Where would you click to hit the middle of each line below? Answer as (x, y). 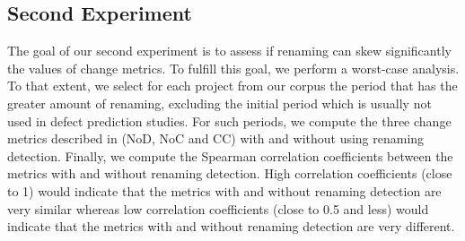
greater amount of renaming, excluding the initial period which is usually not (219, 103)
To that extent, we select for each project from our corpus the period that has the (232, 86)
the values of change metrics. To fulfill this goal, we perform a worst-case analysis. (233, 68)
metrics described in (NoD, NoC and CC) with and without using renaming (216, 138)
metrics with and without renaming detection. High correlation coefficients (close (230, 173)
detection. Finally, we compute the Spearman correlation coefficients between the (230, 155)
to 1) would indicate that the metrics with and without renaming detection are (224, 190)
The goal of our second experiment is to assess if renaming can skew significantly (229, 51)
